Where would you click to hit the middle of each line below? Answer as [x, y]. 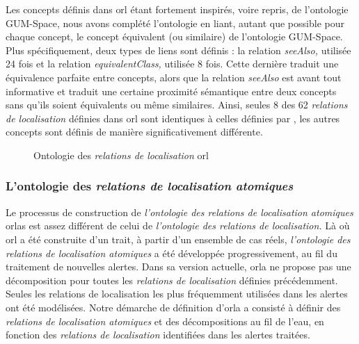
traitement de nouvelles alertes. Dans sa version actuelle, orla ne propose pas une [178, 267]
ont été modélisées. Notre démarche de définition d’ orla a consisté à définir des [173, 307]
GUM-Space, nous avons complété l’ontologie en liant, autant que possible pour [175, 23]
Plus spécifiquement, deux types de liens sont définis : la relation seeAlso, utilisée [178, 50]
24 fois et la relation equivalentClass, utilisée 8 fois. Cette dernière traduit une [172, 64]
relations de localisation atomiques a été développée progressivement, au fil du [171, 253]
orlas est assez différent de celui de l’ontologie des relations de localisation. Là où [178, 226]
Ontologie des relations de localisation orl [121, 155]
